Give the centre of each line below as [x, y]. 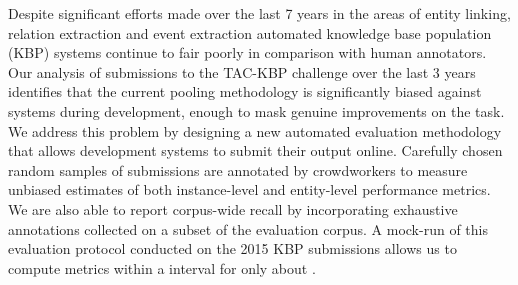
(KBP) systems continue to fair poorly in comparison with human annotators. [247, 52]
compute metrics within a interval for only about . [162, 267]
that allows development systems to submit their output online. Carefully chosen [255, 150]
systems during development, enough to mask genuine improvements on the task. [256, 110]
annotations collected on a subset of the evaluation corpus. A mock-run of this [248, 228]
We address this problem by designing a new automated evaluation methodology [255, 130]
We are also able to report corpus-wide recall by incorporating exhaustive [233, 208]
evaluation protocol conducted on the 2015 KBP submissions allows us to [232, 248]
